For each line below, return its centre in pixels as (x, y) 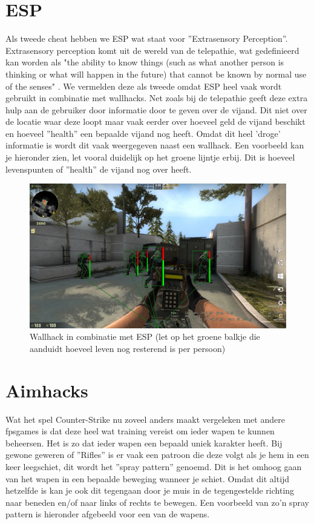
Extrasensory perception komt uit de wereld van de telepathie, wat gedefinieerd (152, 50)
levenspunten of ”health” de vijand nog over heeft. (99, 169)
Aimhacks (47, 390)
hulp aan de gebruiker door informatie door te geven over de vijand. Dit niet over (156, 109)
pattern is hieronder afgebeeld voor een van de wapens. (108, 514)
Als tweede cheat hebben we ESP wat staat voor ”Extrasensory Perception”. (147, 38)
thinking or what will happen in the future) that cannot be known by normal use (156, 74)
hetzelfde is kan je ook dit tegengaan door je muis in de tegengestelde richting (150, 490)
